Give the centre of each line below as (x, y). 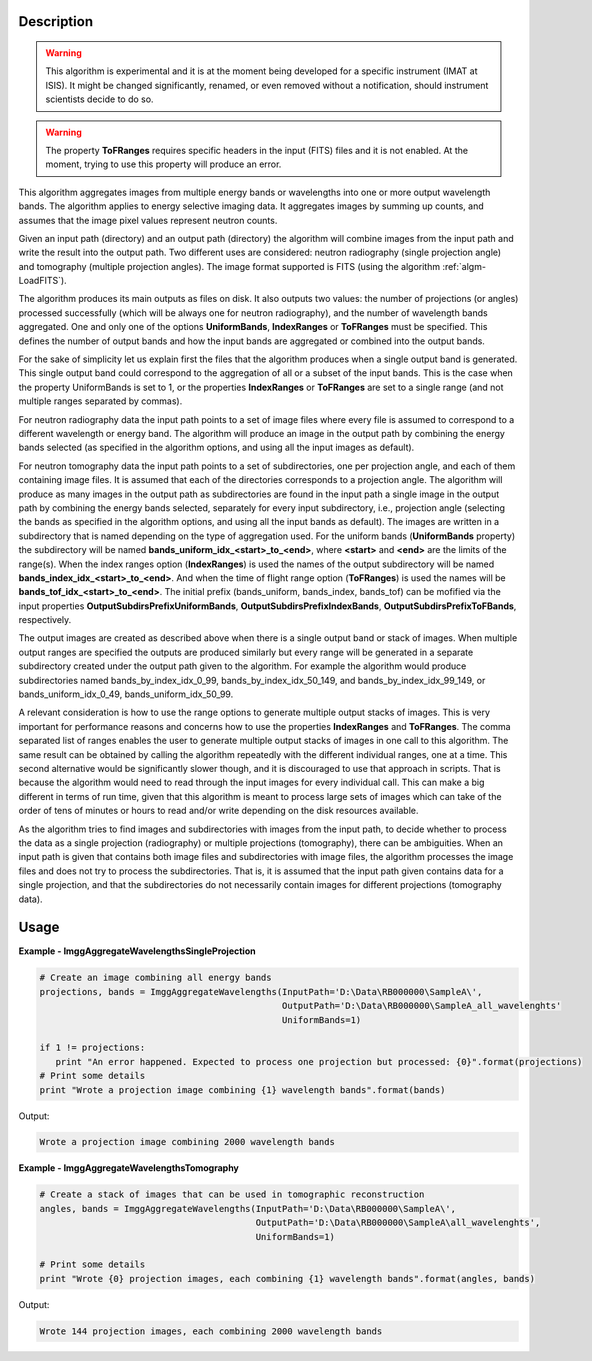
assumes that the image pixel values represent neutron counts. (148, 220)
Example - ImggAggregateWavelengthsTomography (129, 1168)
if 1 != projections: (92, 1048)
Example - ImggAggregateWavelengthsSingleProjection (137, 951)
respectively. (45, 620)
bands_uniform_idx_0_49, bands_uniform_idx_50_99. (126, 694)
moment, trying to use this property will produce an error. (163, 164)
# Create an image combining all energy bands (155, 978)
